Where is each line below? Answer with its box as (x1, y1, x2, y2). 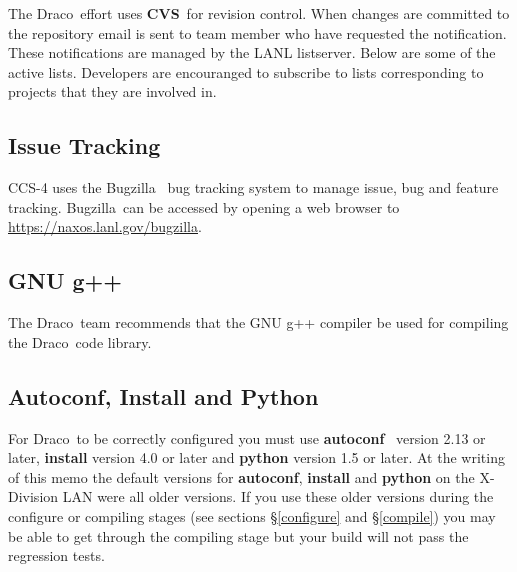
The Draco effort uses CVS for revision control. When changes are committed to (8, 3, 510, 23)
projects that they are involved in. (8, 81, 217, 102)
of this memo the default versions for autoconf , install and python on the (8, 466, 475, 487)
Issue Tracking (8, 130, 161, 161)
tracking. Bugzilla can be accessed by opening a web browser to (8, 196, 400, 217)
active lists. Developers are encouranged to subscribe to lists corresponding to (8, 61, 484, 82)
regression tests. (8, 545, 105, 566)
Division (8, 486, 59, 507)
